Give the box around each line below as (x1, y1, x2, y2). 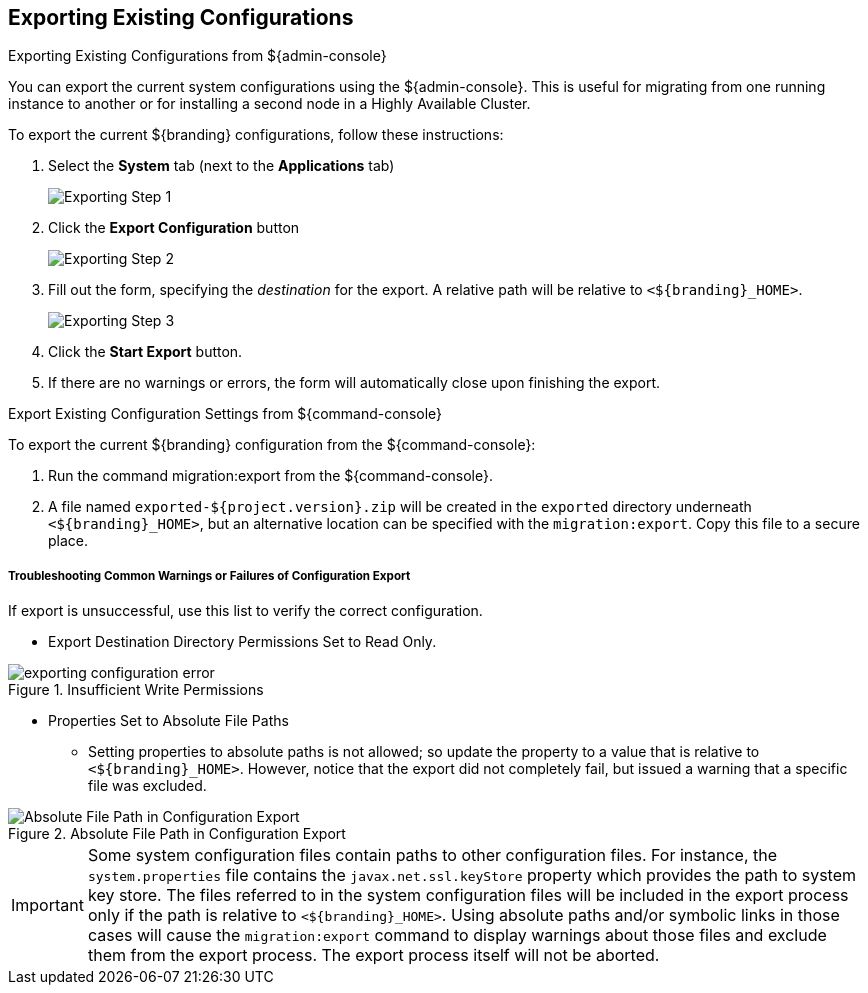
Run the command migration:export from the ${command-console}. (48, 467, 493, 485)
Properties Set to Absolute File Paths (48, 712, 289, 730)
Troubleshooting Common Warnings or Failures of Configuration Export (8, 568, 411, 583)
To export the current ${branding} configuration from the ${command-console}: (8, 436, 536, 454)
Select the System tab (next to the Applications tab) (48, 157, 395, 175)
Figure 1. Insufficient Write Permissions (8, 681, 264, 699)
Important (11, 895, 84, 916)
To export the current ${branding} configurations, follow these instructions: (8, 126, 504, 144)
